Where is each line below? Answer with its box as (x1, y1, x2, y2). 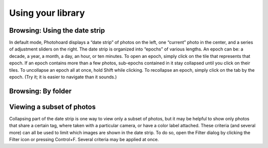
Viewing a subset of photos (9, 102, 96, 111)
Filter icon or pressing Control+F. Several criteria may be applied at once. (9, 137, 159, 143)
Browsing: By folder (9, 87, 72, 95)
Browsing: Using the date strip (9, 26, 105, 35)
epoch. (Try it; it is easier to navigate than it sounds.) (9, 74, 117, 80)
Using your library (9, 7, 85, 18)
